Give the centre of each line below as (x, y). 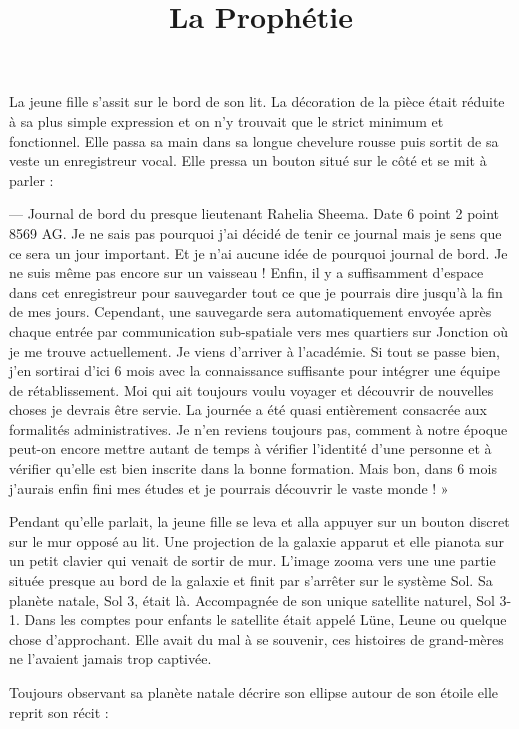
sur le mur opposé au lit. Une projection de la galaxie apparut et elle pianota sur (257, 540)
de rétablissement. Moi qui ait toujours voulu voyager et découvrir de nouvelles (251, 389)
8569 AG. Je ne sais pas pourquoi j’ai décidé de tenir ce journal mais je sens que (255, 232)
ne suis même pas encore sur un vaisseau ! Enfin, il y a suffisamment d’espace (246, 272)
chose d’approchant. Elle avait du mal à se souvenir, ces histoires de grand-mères (256, 638)
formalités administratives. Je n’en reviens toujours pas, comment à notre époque (258, 428)
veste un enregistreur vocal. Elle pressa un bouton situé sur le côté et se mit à (248, 160)
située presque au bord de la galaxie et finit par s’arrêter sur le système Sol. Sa (251, 580)
